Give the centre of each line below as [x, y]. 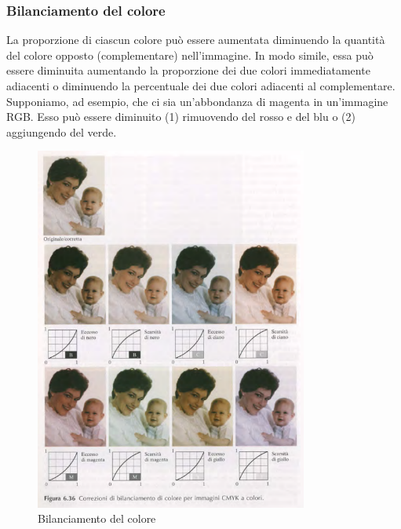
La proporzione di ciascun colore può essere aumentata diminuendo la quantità [196, 40]
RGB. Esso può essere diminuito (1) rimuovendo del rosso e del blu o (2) [181, 117]
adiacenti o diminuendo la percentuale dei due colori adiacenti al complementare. [201, 86]
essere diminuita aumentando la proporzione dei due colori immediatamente [188, 70]
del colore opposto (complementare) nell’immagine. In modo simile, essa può [190, 55]
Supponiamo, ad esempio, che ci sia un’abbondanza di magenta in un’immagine [197, 101]
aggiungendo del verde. [62, 131]
